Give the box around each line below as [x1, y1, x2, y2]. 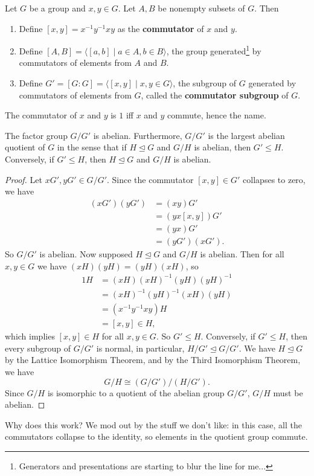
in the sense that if [57, 141, 127, 153]
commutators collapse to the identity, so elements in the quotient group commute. [5, 430, 308, 443]
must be [273, 386, 303, 399]
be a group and [29, 2, 86, 14]
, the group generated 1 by [166, 43, 261, 57]
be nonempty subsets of [158, 2, 245, 14]
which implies [5, 330, 55, 343]
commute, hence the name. [167, 109, 266, 121]
